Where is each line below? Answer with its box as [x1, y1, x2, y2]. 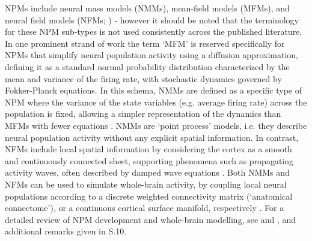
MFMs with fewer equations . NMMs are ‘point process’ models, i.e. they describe [5, 119, 307, 131]
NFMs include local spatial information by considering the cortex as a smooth [5, 143, 292, 155]
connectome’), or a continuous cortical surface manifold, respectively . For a [5, 201, 284, 214]
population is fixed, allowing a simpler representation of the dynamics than [5, 107, 281, 120]
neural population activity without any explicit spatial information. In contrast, [5, 131, 299, 143]
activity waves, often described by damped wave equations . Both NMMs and [5, 166, 290, 179]
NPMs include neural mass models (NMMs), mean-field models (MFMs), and [5, 2, 290, 14]
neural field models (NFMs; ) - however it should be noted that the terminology [5, 13, 299, 26]
